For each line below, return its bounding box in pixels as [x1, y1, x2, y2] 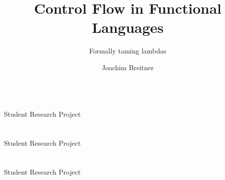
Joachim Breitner [102, 62, 154, 72]
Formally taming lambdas [89, 46, 167, 56]
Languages [91, 17, 164, 37]
